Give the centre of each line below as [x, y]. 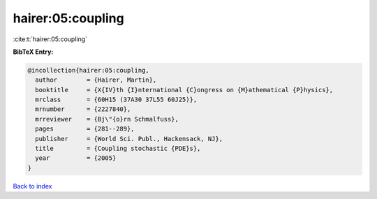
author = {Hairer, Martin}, [96, 80]
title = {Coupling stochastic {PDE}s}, [118, 149]
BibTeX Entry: [33, 52]
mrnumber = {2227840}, [83, 109]
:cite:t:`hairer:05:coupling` [50, 39]
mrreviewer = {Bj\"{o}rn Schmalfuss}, [107, 119]
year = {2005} [76, 158]
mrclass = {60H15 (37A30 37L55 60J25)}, [116, 100]
